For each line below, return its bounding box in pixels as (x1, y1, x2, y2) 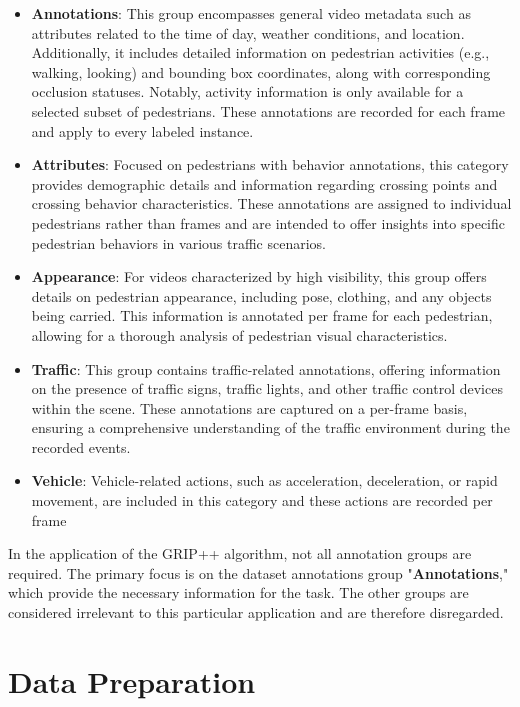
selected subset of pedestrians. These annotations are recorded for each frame (31, 100, 506, 121)
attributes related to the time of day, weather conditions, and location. (31, 22, 465, 43)
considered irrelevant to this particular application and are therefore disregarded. (8, 602, 504, 623)
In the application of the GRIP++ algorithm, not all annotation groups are (8, 543, 472, 564)
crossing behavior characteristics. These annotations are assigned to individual (31, 193, 512, 214)
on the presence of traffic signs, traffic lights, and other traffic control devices (31, 378, 503, 399)
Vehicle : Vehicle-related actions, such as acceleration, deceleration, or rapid (31, 470, 498, 491)
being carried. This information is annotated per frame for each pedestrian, (31, 305, 493, 326)
